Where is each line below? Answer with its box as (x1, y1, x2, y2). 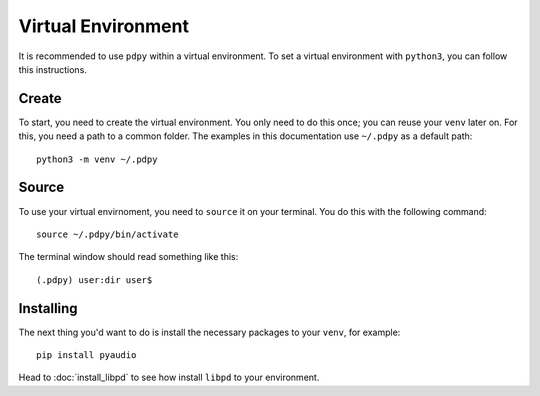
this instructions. (18, 63, 87, 75)
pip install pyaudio (36, 350, 137, 360)
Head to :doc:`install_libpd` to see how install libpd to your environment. (18, 371, 320, 384)
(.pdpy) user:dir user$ (36, 274, 153, 285)
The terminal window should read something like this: (18, 251, 239, 263)
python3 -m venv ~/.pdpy (36, 153, 158, 165)
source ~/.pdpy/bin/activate (36, 228, 179, 240)
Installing (18, 300, 79, 317)
